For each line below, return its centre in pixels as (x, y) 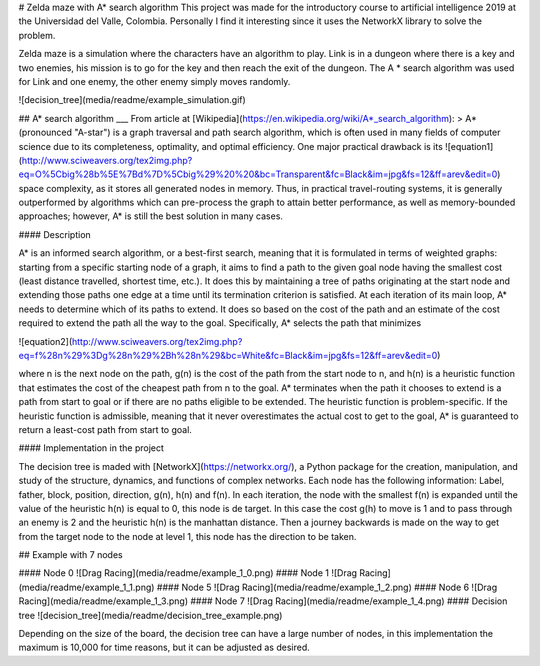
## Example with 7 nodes (71, 555)
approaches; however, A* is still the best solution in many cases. (151, 216)
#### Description (55, 234)
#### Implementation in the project (91, 448)
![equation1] (469, 146)
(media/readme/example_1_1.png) (86, 587)
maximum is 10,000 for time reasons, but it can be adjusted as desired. (164, 647)
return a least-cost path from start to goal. (105, 429)
